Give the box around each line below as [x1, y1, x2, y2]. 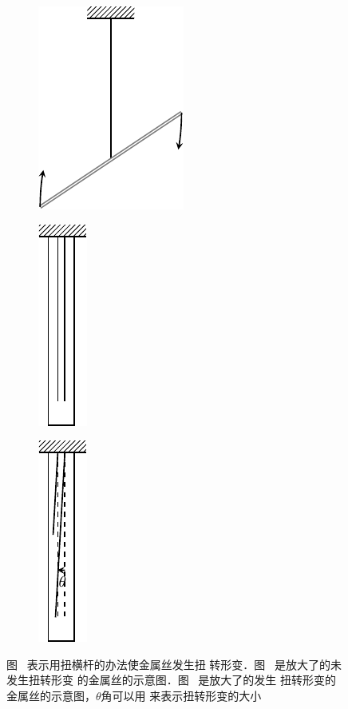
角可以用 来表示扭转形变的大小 [101, 687, 262, 703]
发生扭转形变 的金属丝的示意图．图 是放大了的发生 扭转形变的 [6, 671, 336, 688]
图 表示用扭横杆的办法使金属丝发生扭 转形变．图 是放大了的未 [6, 655, 342, 672]
